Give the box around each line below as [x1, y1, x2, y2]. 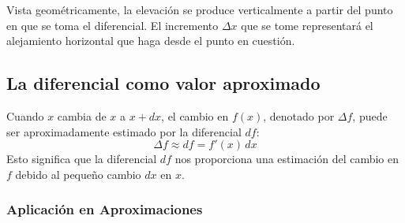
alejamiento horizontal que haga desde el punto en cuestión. [6, 32, 295, 49]
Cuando [6, 107, 44, 124]
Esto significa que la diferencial [6, 151, 157, 167]
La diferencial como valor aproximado [6, 71, 321, 95]
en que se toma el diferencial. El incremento [6, 17, 219, 33]
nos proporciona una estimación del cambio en [174, 151, 399, 167]
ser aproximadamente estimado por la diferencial [6, 123, 242, 139]
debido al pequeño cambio [15, 165, 141, 182]
